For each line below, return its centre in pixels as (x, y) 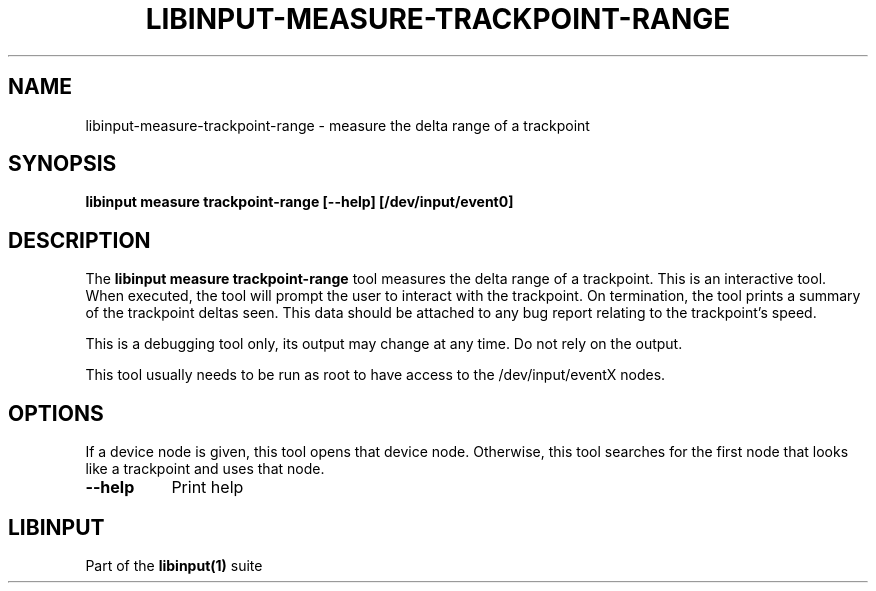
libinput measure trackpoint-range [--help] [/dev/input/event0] (299, 202)
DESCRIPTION (79, 240)
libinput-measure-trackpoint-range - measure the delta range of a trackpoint (337, 125)
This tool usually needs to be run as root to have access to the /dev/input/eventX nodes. (375, 375)
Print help (207, 487)
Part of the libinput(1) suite (174, 565)
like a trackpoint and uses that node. (205, 469)
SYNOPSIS (62, 164)
